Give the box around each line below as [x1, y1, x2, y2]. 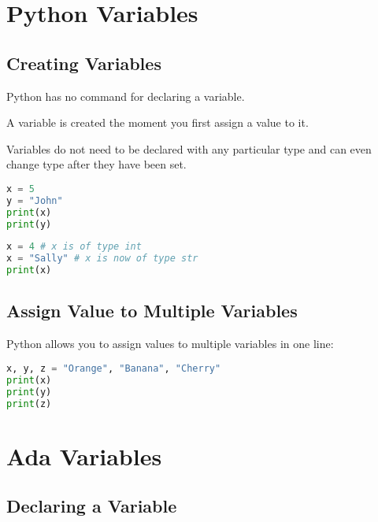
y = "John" [6, 194, 63, 206]
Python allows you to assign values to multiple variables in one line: [6, 335, 334, 352]
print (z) [6, 398, 52, 409]
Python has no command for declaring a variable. [6, 87, 245, 104]
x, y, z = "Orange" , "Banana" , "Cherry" [6, 362, 221, 374]
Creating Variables [6, 50, 161, 75]
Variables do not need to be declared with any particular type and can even [6, 140, 372, 157]
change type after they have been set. [6, 156, 187, 172]
